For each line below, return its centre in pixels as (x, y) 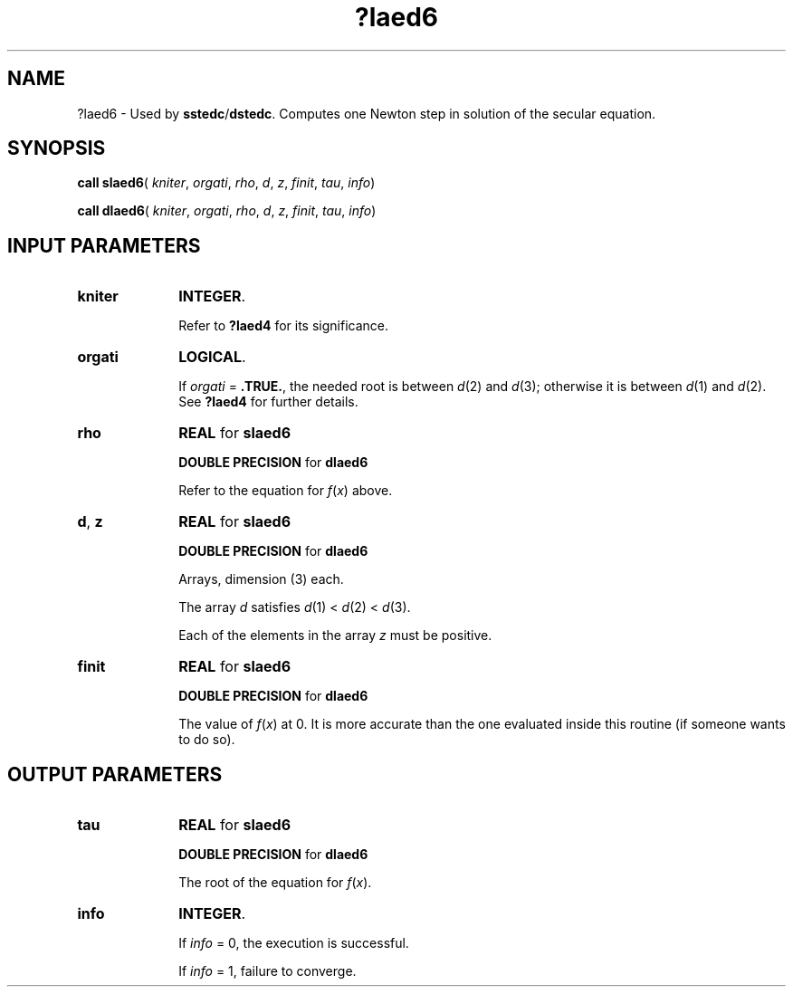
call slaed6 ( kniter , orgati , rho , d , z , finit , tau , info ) (226, 183)
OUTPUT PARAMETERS (115, 774)
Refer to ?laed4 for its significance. (284, 326)
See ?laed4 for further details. (268, 402)
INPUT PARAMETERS (104, 245)
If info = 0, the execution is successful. (294, 943)
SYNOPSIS (57, 148)
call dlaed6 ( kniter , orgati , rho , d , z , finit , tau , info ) (227, 211)
